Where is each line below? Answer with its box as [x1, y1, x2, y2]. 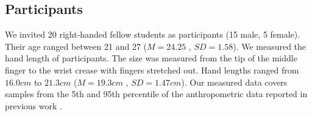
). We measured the [233, 39, 307, 52]
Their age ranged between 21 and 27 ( [5, 39, 147, 52]
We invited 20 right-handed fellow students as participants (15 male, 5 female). [5, 28, 300, 41]
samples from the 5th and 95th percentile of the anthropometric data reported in [5, 87, 308, 100]
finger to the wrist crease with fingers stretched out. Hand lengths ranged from [5, 63, 299, 76]
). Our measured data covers [181, 75, 288, 88]
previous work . [5, 99, 62, 112]
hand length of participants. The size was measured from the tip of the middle [5, 52, 297, 64]
